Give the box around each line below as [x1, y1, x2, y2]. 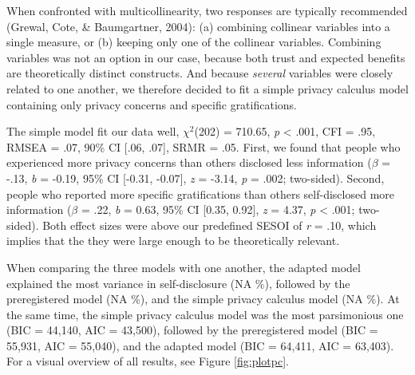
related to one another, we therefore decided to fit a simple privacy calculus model [6, 80, 409, 97]
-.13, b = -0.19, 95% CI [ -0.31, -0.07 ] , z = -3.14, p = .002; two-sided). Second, [6, 169, 385, 186]
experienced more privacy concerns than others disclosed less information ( [6, 154, 372, 171]
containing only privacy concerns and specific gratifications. [6, 96, 297, 112]
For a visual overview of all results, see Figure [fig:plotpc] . [6, 353, 289, 369]
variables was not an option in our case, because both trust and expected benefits [6, 49, 405, 65]
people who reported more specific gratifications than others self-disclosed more [6, 185, 395, 202]
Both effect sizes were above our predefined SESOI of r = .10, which [42, 216, 377, 233]
